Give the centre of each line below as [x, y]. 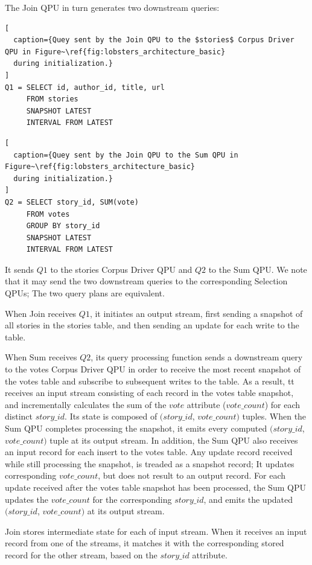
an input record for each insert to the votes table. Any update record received [149, 452]
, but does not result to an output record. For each [192, 475]
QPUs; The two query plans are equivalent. [85, 293]
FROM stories [52, 99]
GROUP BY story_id [63, 226]
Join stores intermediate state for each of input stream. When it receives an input [156, 531]
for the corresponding [132, 499]
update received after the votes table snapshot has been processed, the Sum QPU [155, 487]
